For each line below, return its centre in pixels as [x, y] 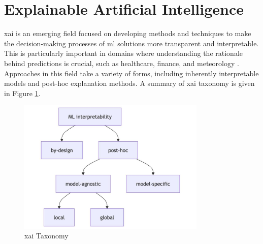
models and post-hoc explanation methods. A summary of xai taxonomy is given [129, 83]
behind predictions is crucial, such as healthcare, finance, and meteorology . [122, 63]
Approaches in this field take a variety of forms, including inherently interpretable [131, 73]
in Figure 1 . [22, 93]
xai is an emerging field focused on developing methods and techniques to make [128, 33]
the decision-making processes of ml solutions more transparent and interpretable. [131, 43]
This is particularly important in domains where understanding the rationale [123, 53]
